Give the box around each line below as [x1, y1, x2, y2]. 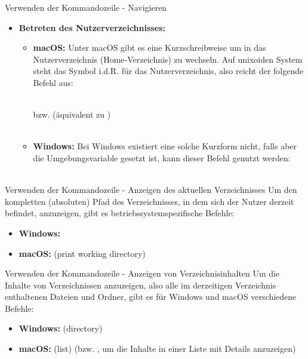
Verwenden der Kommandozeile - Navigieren [5, 1, 167, 13]
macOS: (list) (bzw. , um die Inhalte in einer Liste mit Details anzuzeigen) [19, 342, 296, 355]
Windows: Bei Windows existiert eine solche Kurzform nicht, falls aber [33, 140, 297, 152]
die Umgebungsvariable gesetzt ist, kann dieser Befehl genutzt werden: [33, 151, 291, 164]
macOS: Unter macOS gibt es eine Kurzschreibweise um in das [33, 41, 266, 54]
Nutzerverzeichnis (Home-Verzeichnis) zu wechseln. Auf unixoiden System [33, 53, 303, 65]
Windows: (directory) [19, 322, 103, 335]
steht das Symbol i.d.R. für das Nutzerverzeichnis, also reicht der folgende [33, 65, 304, 77]
